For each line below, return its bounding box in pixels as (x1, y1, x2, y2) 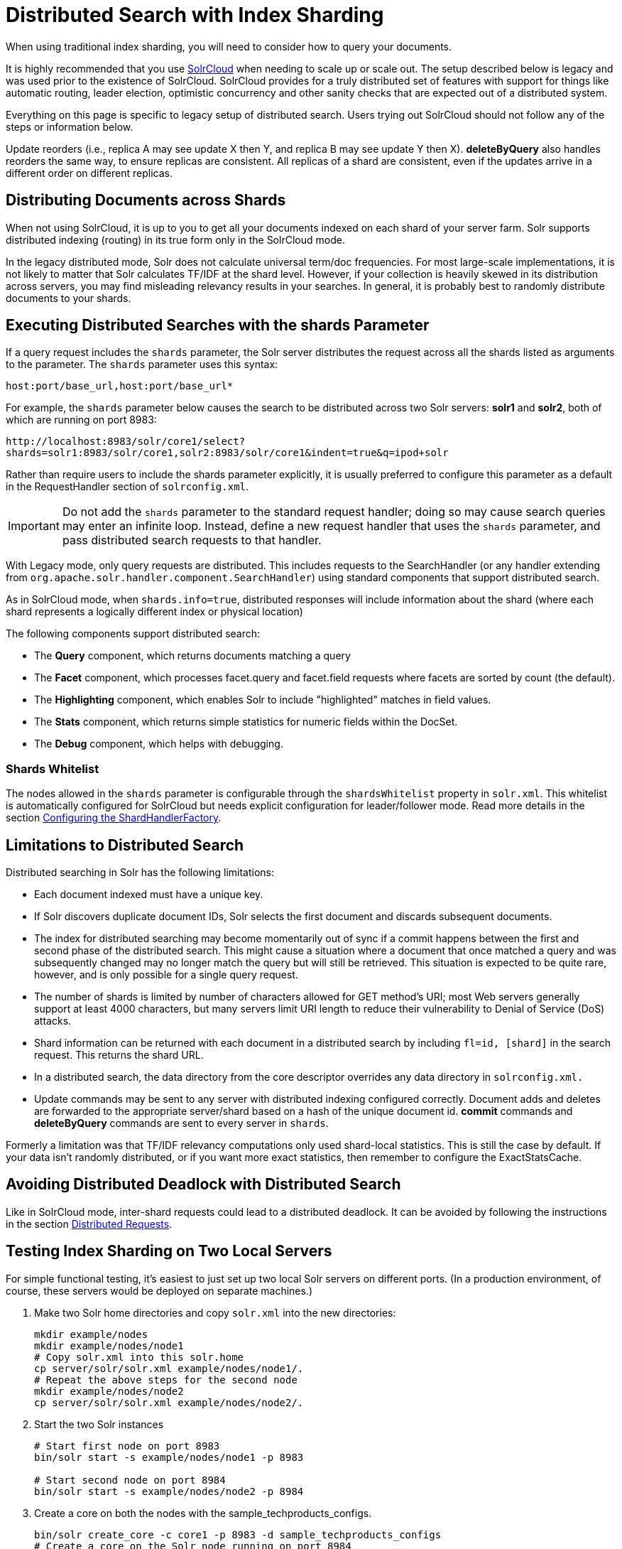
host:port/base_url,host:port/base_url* (6, 380, 234, 392)
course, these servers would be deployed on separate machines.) (6, 1284, 313, 1297)
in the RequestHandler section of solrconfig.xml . (6, 480, 249, 493)
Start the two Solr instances (34, 1418, 164, 1430)
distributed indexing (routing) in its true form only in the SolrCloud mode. (6, 233, 345, 246)
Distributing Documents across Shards (6, 191, 286, 210)
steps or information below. (6, 120, 133, 133)
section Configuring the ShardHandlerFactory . (6, 811, 222, 824)
